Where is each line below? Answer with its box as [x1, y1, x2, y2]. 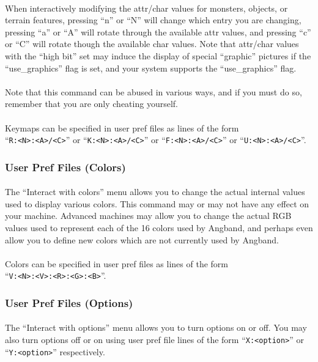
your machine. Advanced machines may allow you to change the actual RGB [5, 209, 292, 222]
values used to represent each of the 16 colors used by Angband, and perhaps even [5, 221, 313, 234]
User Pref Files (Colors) [5, 159, 126, 174]
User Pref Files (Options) [5, 295, 133, 310]
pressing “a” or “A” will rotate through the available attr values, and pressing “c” [5, 25, 311, 38]
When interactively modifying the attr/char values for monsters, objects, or [5, 1, 288, 14]
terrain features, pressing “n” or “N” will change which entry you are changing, [5, 13, 301, 26]
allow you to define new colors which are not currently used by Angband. [5, 233, 279, 246]
